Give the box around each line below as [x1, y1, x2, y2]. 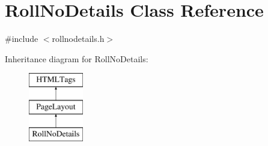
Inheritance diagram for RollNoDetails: [5, 52, 148, 65]
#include [5, 32, 38, 45]
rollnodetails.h [52, 32, 105, 45]
